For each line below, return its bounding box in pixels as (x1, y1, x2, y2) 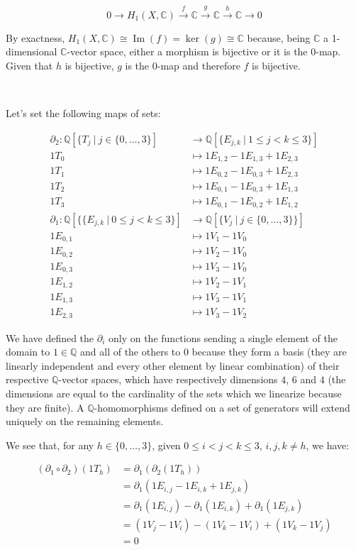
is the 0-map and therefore (125, 57, 240, 72)
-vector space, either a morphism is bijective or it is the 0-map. (67, 44, 341, 59)
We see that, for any (6, 437, 94, 452)
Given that (6, 57, 53, 72)
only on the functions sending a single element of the (108, 330, 338, 345)
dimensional (6, 44, 57, 59)
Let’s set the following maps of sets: (6, 106, 161, 121)
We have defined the (6, 330, 94, 345)
